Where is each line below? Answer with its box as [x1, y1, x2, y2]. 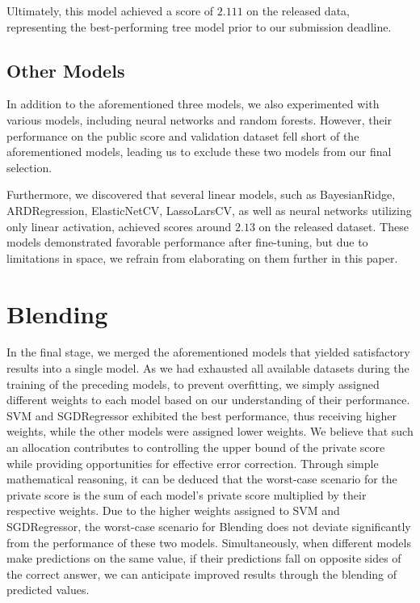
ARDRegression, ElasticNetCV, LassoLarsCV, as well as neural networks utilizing [6, 201, 412, 218]
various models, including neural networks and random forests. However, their [6, 111, 393, 128]
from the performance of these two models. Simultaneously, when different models [6, 533, 411, 550]
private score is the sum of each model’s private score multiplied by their [6, 486, 367, 503]
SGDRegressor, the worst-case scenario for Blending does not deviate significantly [6, 517, 411, 534]
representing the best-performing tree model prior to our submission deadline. [6, 18, 392, 35]
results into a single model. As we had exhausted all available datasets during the [6, 360, 409, 377]
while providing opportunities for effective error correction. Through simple [6, 454, 379, 471]
